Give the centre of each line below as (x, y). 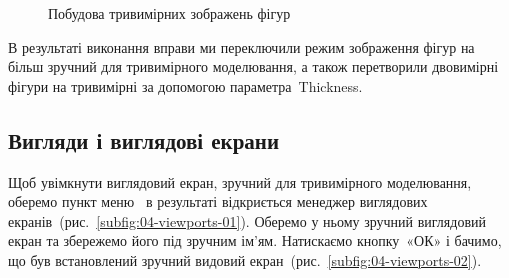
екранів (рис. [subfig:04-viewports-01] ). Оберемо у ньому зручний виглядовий (247, 220)
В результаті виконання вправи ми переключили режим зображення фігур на (241, 46)
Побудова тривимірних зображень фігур (169, 13)
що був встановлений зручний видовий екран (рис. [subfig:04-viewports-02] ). (245, 259)
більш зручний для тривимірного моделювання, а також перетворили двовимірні (253, 66)
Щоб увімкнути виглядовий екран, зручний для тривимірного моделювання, (240, 181)
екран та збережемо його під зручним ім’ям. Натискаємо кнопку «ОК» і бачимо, (255, 240)
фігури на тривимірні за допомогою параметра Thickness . (185, 85)
